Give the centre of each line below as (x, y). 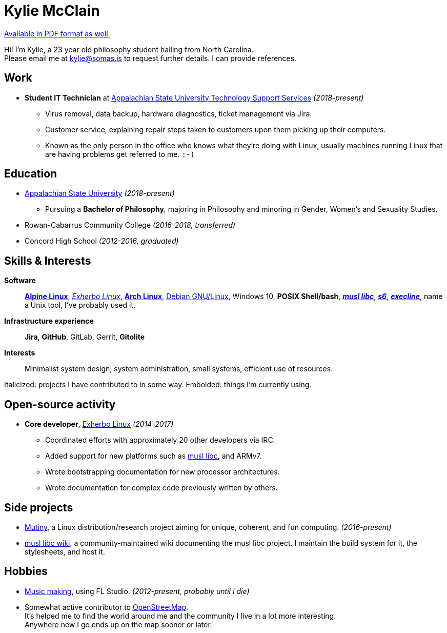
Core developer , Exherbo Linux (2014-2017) (99, 424)
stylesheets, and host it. (65, 551)
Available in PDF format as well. (57, 33)
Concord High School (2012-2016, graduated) (102, 241)
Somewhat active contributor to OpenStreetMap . (107, 607)
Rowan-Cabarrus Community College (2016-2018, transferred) (130, 225)
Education (31, 174)
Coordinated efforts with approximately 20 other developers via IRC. (160, 440)
